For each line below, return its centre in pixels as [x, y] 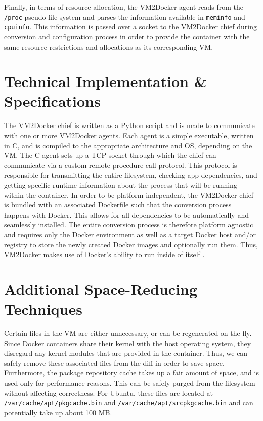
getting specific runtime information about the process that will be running [121, 184]
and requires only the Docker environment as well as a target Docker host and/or [130, 234]
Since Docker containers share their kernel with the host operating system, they [128, 343]
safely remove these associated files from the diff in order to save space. [114, 363]
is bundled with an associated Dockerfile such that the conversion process [118, 205]
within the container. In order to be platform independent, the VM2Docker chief [129, 195]
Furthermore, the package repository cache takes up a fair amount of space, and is [131, 373]
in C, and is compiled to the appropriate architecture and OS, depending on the [128, 145]
